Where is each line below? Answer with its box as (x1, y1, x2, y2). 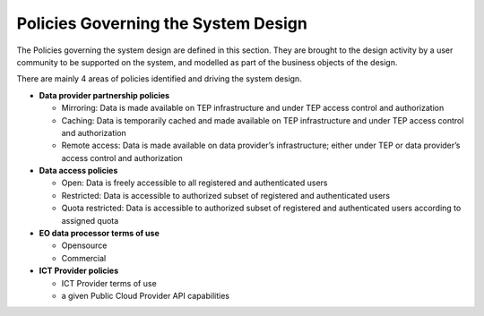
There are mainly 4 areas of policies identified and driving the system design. (16, 73, 302, 84)
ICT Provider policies (39, 265, 119, 277)
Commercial (61, 252, 107, 263)
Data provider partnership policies (39, 90, 170, 100)
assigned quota (61, 215, 119, 226)
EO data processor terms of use (39, 228, 160, 239)
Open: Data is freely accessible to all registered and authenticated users (61, 177, 328, 188)
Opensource (61, 240, 108, 251)
